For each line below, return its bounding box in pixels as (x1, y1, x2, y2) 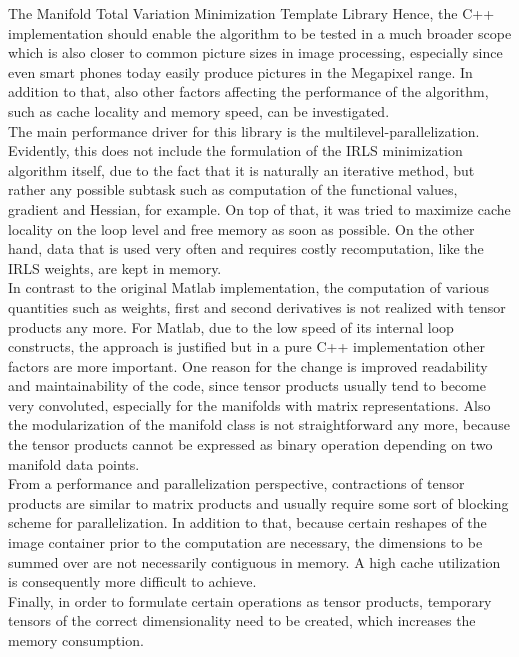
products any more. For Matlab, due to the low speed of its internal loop (8, 316, 454, 337)
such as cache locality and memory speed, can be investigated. (8, 100, 390, 121)
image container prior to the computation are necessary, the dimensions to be (8, 532, 483, 553)
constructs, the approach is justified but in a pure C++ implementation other (8, 336, 485, 357)
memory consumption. (8, 630, 144, 650)
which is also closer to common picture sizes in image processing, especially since (8, 42, 503, 63)
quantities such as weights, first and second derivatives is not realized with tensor (8, 296, 506, 317)
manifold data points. (8, 453, 140, 474)
